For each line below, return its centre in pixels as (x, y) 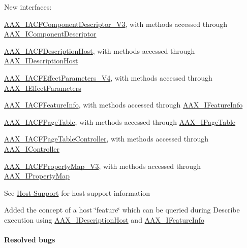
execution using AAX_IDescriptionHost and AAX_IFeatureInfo (104, 219)
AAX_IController (32, 148)
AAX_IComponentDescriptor (50, 34)
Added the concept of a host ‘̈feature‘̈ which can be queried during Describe (122, 210)
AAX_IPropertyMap (37, 176)
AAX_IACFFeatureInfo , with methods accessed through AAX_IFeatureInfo (123, 105)
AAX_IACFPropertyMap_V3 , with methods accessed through (102, 166)
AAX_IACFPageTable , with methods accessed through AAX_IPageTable (120, 121)
